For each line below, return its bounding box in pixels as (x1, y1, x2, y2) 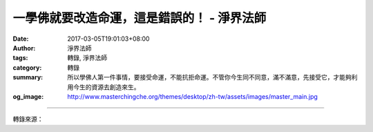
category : (12, 63, 42, 72)
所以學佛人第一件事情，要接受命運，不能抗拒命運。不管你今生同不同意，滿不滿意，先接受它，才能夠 (67, 73, 352, 82)
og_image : (12, 92, 44, 100)
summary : (12, 73, 44, 82)
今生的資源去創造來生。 (73, 83, 140, 91)
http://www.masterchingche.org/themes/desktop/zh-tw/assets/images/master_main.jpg (67, 92, 318, 100)
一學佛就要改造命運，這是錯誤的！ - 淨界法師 (12, 10, 267, 26)
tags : (12, 54, 28, 62)
